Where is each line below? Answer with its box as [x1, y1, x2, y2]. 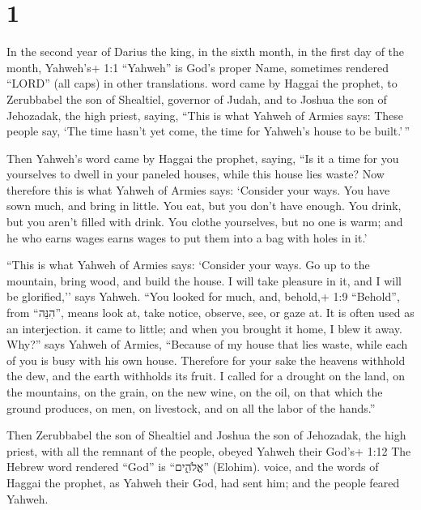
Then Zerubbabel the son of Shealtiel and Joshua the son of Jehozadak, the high [6, 426, 406, 444]
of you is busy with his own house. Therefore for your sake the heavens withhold [6, 351, 406, 368]
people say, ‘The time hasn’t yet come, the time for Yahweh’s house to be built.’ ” [6, 122, 410, 139]
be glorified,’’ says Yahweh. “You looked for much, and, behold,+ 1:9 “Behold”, [6, 288, 400, 305]
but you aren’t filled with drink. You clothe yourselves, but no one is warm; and [6, 213, 403, 230]
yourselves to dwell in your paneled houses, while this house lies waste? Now [6, 165, 385, 182]
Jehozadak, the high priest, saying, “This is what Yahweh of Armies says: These [6, 106, 404, 123]
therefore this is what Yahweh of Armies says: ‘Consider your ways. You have [6, 181, 390, 198]
